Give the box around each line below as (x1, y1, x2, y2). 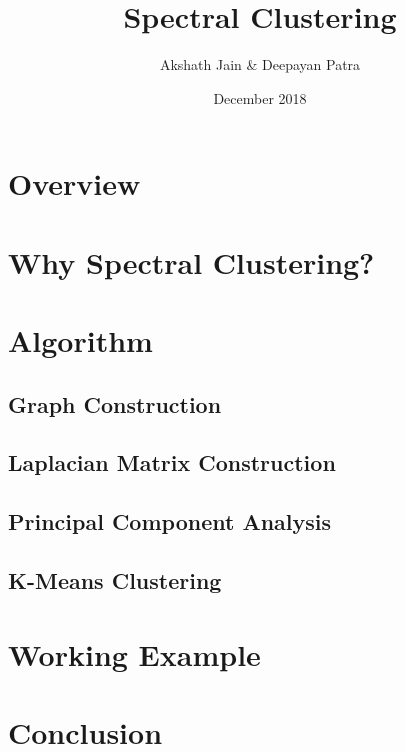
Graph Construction (8, 388, 222, 419)
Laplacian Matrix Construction (8, 447, 336, 478)
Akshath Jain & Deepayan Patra (159, 54, 361, 75)
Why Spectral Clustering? (8, 241, 375, 282)
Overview (8, 163, 141, 204)
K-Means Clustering (8, 564, 222, 595)
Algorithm (8, 320, 153, 361)
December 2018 (213, 87, 307, 108)
